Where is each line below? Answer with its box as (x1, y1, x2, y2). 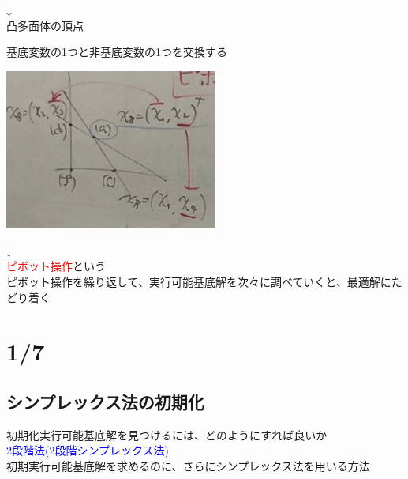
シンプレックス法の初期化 (6, 389, 204, 413)
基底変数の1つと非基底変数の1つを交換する (6, 43, 227, 60)
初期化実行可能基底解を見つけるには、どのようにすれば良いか (6, 426, 328, 443)
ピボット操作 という (6, 258, 106, 274)
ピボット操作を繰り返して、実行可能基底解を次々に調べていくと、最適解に (6, 273, 391, 290)
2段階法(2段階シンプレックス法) (6, 442, 170, 458)
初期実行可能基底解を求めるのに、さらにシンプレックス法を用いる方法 (6, 457, 370, 473)
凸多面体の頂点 (6, 17, 84, 33)
